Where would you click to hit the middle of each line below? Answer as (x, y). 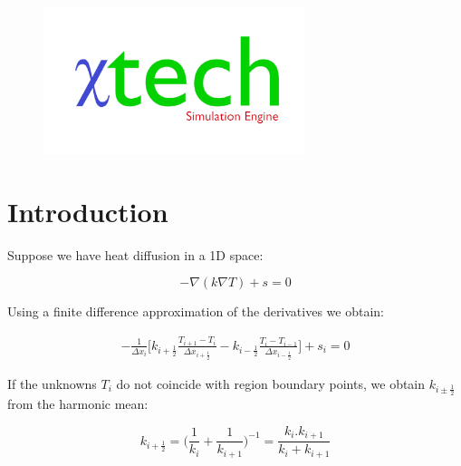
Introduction (88, 211)
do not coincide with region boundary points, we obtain (271, 383)
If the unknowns (52, 383)
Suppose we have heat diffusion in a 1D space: (135, 254)
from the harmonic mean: (78, 404)
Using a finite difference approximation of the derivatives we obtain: (196, 311)
